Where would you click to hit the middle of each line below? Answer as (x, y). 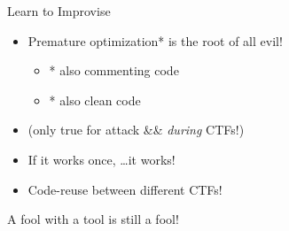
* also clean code (95, 100)
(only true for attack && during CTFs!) (136, 130)
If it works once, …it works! (102, 159)
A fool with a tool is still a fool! (93, 219)
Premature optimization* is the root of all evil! (155, 40)
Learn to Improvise (59, 11)
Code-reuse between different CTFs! (125, 189)
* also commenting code (114, 70)
